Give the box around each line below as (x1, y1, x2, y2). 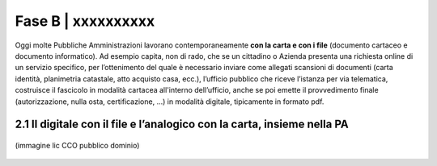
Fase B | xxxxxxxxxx (15, 12, 155, 30)
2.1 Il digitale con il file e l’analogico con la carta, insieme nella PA (15, 118, 349, 131)
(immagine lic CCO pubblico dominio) (15, 140, 140, 150)
